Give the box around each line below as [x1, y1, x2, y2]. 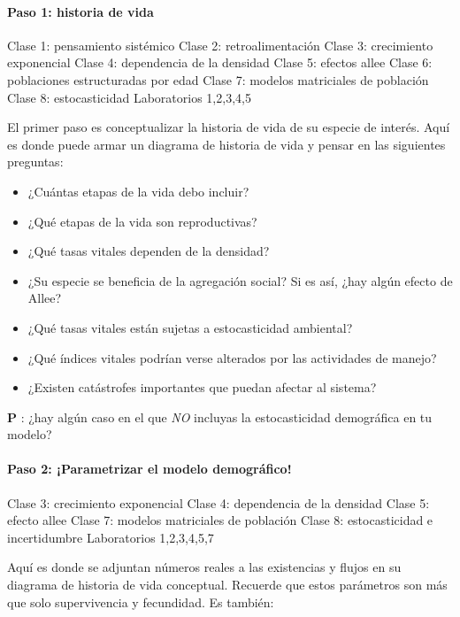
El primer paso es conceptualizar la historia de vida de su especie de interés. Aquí [7, 118, 450, 136]
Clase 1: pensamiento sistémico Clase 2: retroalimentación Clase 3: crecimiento [7, 35, 433, 54]
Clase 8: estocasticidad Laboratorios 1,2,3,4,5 [7, 88, 251, 106]
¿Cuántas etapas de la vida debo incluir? [27, 181, 249, 200]
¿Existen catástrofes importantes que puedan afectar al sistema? [27, 378, 377, 397]
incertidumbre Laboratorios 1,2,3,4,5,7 [7, 528, 214, 546]
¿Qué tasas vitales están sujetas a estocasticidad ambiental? [27, 318, 353, 336]
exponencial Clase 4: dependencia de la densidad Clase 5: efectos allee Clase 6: [7, 53, 433, 72]
